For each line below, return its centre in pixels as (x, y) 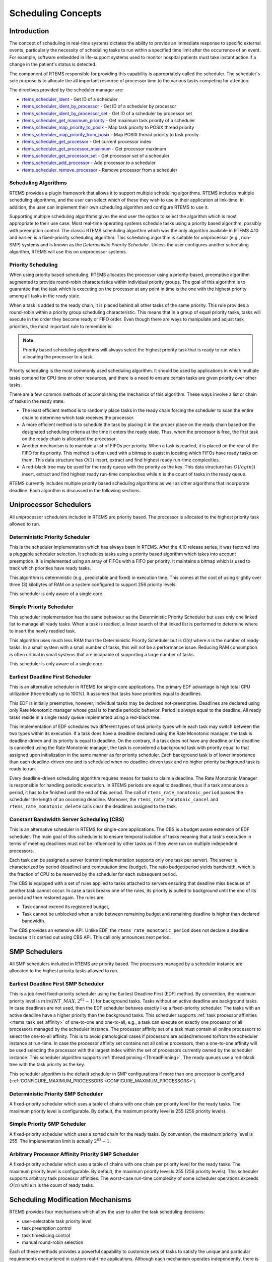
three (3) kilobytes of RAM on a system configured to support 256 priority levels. (93, 585)
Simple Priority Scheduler (42, 607)
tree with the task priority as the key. (47, 1065)
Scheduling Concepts (55, 13)
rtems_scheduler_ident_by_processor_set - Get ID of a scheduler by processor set (107, 113)
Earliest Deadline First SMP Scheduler (57, 983)
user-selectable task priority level (57, 1221)
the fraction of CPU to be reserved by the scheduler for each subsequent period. (93, 874)
